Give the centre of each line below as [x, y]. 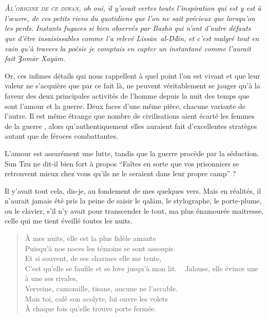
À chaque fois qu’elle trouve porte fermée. [91, 308]
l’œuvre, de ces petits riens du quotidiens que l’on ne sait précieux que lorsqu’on [130, 18]
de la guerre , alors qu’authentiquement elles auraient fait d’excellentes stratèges [131, 126]
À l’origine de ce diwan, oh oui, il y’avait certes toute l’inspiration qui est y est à [133, 8]
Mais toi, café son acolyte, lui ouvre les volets [96, 298]
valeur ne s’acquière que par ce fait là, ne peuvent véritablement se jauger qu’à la [132, 86]
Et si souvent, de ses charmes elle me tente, [93, 258]
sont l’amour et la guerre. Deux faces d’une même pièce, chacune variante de [125, 106]
